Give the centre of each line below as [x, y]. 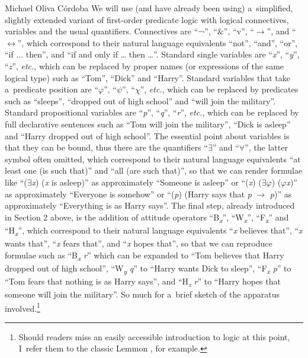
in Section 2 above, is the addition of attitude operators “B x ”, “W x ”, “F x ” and [147, 218]
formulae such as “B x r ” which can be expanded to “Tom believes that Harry [145, 255]
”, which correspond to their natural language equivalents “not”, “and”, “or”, [158, 42]
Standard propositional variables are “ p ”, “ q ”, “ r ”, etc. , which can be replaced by [152, 112]
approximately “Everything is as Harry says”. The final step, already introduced [150, 205]
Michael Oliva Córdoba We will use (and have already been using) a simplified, [149, 8]
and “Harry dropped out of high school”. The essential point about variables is [147, 135]
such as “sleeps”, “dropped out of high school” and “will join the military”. [140, 100]
